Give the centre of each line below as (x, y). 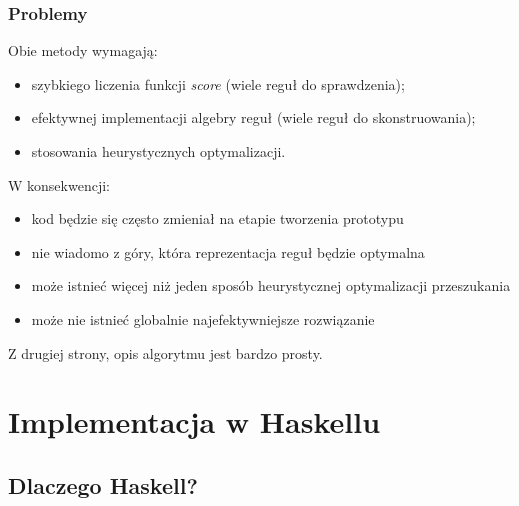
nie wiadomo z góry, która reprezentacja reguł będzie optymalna (228, 251)
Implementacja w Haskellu (194, 421)
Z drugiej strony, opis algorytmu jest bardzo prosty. (165, 352)
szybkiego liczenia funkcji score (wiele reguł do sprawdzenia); (218, 83)
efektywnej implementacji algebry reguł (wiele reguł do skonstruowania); (253, 117)
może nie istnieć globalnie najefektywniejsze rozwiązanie (203, 318)
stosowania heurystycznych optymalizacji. (158, 151)
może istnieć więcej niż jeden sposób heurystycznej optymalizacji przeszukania (271, 285)
